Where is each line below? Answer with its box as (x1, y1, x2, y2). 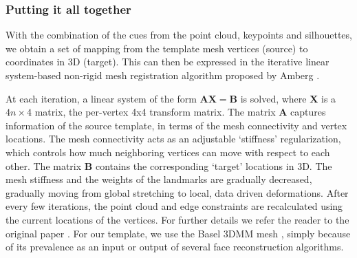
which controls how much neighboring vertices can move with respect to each (6, 144, 330, 159)
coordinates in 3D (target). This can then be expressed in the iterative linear (6, 54, 329, 69)
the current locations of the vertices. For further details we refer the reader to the (6, 212, 349, 226)
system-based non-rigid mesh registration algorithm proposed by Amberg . (6, 68, 320, 82)
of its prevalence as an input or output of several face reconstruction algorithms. (6, 239, 344, 254)
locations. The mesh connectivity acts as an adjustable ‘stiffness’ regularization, (6, 131, 341, 146)
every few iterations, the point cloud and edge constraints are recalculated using (6, 199, 343, 213)
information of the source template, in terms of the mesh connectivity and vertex (6, 118, 347, 132)
